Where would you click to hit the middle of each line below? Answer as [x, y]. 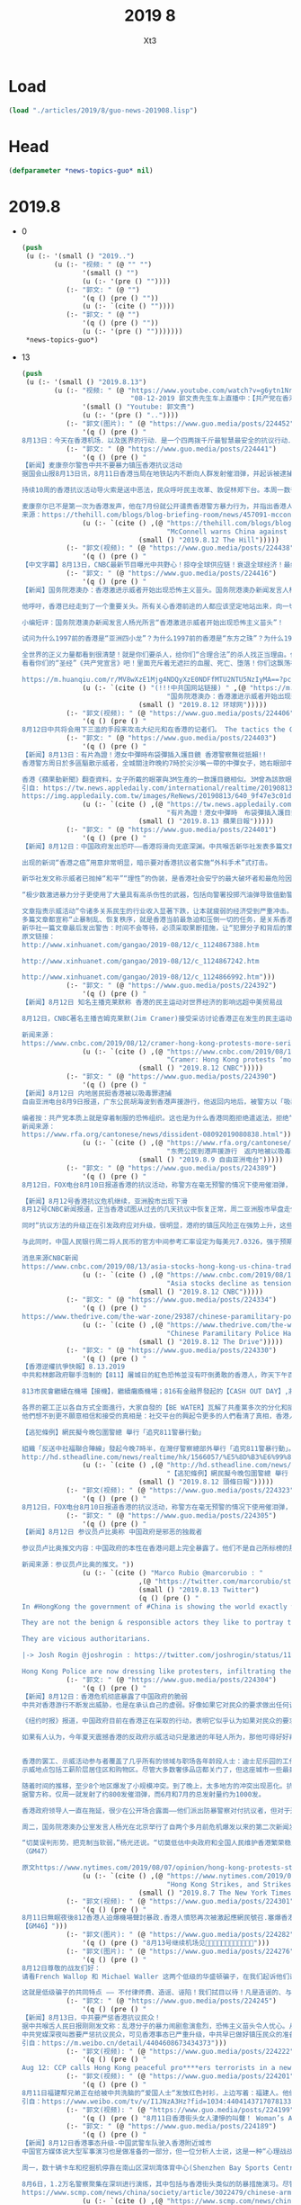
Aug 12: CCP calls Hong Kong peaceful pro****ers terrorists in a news [158, 2068]
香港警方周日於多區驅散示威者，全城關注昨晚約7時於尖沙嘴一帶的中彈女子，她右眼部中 [157, 763]
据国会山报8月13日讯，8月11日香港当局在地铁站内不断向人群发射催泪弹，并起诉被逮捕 [157, 474]
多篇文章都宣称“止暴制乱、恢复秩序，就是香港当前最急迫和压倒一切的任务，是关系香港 [157, 920]
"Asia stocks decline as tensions [231, 1283]
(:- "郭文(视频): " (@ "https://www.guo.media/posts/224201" [180, 2076]
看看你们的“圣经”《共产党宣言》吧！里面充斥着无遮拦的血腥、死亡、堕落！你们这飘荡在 [159, 663]
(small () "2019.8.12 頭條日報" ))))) [206, 1482]
